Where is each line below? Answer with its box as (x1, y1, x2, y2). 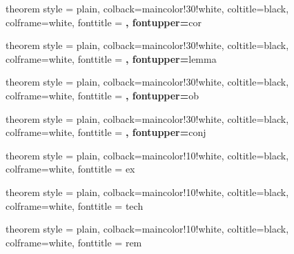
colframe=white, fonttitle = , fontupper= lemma (6, 51, 217, 66)
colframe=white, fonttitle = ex (6, 162, 135, 176)
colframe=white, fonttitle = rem (6, 235, 142, 249)
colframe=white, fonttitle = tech (6, 198, 144, 213)
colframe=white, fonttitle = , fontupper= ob (6, 88, 199, 102)
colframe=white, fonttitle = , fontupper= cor (6, 14, 202, 29)
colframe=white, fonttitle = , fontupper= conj (6, 125, 206, 139)
